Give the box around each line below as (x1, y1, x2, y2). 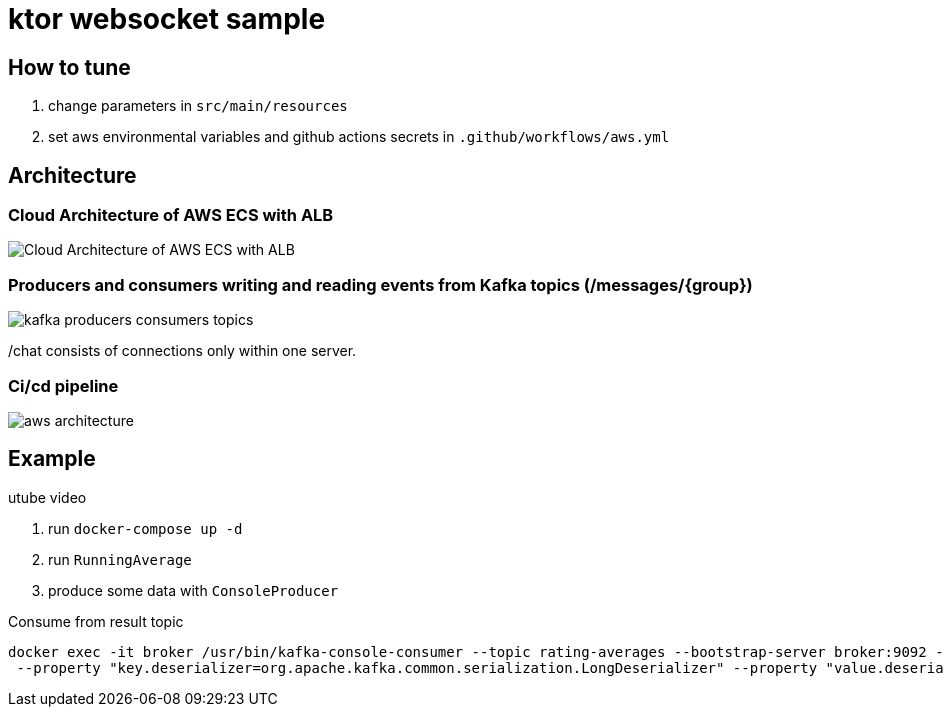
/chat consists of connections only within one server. (8, 342, 357, 360)
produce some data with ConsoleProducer (48, 581, 339, 599)
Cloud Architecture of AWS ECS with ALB (8, 205, 334, 226)
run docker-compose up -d (48, 519, 243, 537)
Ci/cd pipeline (8, 375, 119, 396)
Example (8, 446, 96, 472)
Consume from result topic (8, 612, 184, 630)
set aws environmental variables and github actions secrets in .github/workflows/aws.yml (48, 128, 670, 146)
